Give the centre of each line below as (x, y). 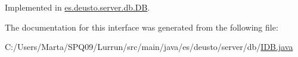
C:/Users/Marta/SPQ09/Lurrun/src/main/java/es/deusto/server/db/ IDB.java (149, 47)
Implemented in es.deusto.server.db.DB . (77, 7)
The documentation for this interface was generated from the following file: (142, 27)
